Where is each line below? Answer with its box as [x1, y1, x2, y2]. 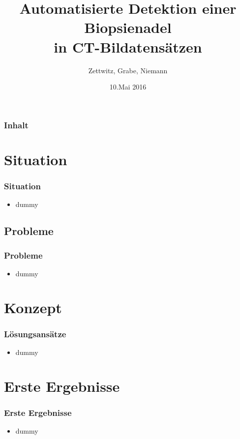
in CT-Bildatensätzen [54, 36, 202, 57]
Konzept [4, 297, 62, 317]
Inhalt [4, 118, 29, 131]
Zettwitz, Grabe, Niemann [88, 65, 168, 75]
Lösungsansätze [4, 327, 66, 340]
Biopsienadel [84, 17, 172, 37]
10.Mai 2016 [109, 82, 147, 92]
